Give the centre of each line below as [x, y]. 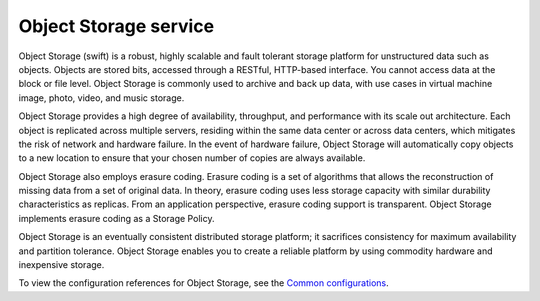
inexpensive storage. [61, 265]
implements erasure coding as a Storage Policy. [116, 218]
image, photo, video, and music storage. [101, 97]
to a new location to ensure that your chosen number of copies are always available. [192, 158]
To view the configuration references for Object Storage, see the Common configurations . [203, 283]
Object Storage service [116, 26]
